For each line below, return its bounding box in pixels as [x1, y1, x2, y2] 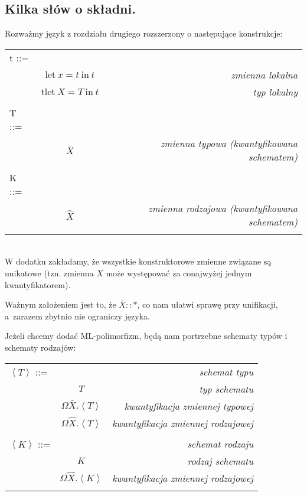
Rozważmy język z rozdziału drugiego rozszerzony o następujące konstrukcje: [5, 27, 283, 40]
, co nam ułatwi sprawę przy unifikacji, [137, 298, 278, 311]
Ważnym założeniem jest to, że [5, 298, 116, 311]
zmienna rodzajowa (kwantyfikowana [148, 201, 298, 215]
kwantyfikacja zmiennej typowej [124, 399, 254, 413]
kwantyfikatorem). [5, 278, 71, 291]
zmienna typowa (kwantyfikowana [160, 136, 298, 150]
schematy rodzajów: [5, 341, 76, 353]
